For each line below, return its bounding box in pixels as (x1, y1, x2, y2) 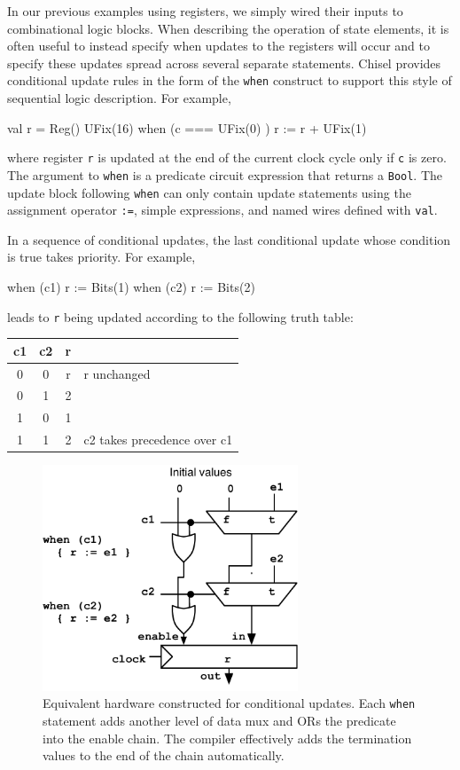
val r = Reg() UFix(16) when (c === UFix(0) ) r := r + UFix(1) (7, 118, 367, 137)
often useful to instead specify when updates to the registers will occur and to (7, 36, 430, 55)
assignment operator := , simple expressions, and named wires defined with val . (7, 200, 438, 219)
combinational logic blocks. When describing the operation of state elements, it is (7, 19, 449, 37)
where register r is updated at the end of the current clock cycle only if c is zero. (7, 148, 447, 167)
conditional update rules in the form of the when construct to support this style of (7, 71, 452, 90)
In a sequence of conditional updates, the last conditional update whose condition (7, 230, 451, 248)
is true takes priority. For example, (7, 247, 196, 266)
